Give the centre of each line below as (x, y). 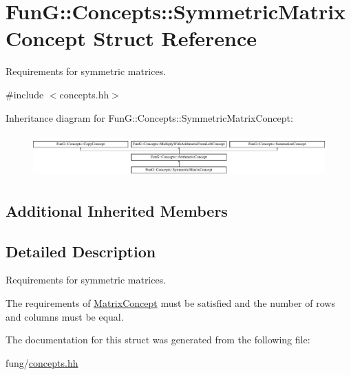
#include (25, 94)
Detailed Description (81, 251)
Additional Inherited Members (117, 210)
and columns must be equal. (65, 316)
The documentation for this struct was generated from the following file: (158, 340)
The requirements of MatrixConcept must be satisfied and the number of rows (170, 303)
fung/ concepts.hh (42, 362)
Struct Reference (175, 38)
